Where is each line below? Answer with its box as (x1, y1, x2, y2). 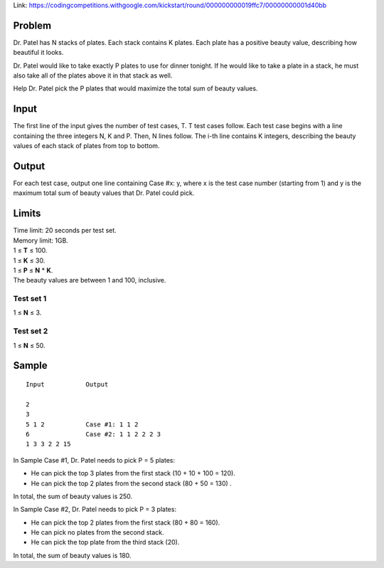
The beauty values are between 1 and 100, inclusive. (13, 276, 166, 285)
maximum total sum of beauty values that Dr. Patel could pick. (13, 189, 195, 197)
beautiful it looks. (13, 48, 64, 57)
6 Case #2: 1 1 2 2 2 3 (26, 430, 161, 438)
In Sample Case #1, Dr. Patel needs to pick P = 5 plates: (13, 456, 176, 464)
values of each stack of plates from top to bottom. (13, 142, 160, 150)
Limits (13, 207, 41, 220)
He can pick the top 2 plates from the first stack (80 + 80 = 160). (31, 518, 220, 527)
